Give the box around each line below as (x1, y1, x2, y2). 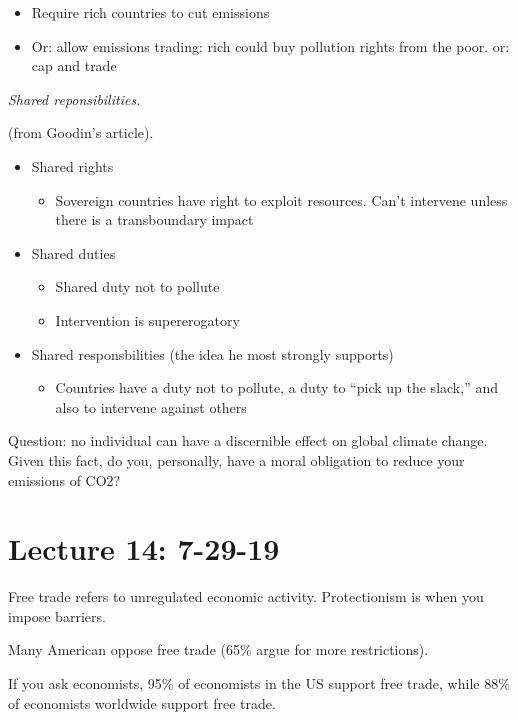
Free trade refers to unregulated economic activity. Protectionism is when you (8, 586, 484, 607)
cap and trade (31, 55, 117, 76)
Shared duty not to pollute (55, 276, 220, 297)
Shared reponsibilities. (8, 88, 141, 109)
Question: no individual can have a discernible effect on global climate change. (8, 430, 488, 451)
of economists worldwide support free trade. (8, 692, 276, 713)
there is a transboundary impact (55, 209, 254, 230)
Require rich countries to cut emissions (31, 2, 270, 22)
